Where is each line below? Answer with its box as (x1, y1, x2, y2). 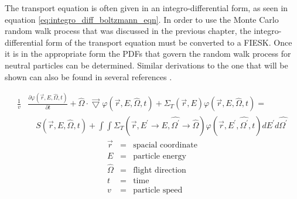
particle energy (133, 152, 186, 160)
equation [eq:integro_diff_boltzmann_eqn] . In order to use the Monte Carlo (5, 13, 279, 25)
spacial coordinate (133, 140, 197, 149)
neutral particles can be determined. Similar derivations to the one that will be (5, 59, 288, 71)
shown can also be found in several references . (5, 70, 172, 83)
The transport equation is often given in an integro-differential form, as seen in (5, 2, 288, 13)
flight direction (133, 166, 186, 175)
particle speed (133, 186, 183, 195)
